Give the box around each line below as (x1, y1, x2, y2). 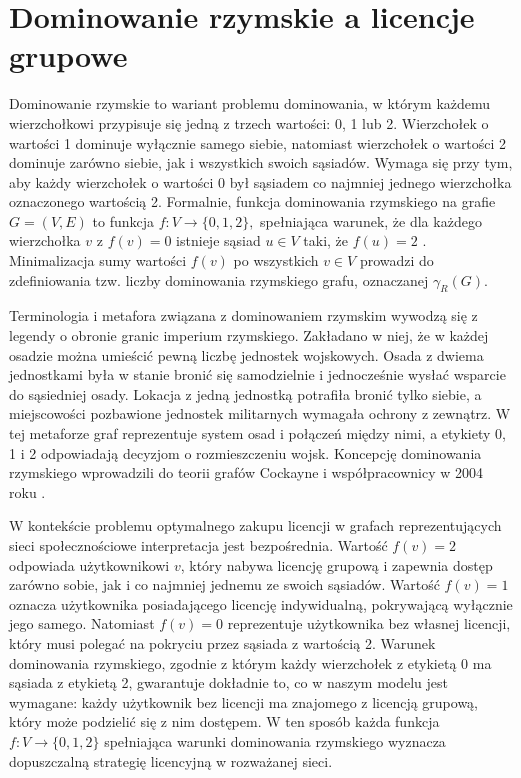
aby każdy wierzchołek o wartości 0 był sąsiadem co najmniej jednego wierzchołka (9, 171, 512, 192)
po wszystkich (233, 250, 319, 271)
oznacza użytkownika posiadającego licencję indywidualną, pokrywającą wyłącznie (9, 593, 513, 614)
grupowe (9, 35, 128, 76)
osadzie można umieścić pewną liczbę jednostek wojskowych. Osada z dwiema (9, 344, 484, 365)
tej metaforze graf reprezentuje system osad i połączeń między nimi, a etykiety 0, (9, 423, 506, 444)
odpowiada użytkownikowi (9, 554, 170, 575)
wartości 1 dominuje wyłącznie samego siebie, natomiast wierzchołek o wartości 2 (9, 132, 507, 153)
